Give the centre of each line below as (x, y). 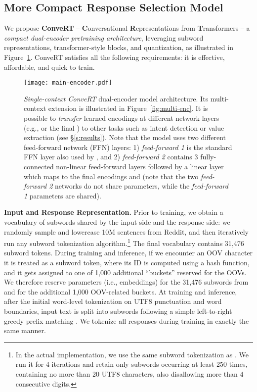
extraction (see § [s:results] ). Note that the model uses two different (125, 137)
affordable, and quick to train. (49, 67)
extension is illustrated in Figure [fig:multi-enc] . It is (128, 108)
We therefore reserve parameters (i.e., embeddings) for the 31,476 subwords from (126, 282)
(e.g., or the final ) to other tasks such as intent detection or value (124, 127)
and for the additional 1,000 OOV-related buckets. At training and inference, (121, 291)
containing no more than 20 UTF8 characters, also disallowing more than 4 (129, 373)
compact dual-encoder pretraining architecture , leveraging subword (104, 37)
